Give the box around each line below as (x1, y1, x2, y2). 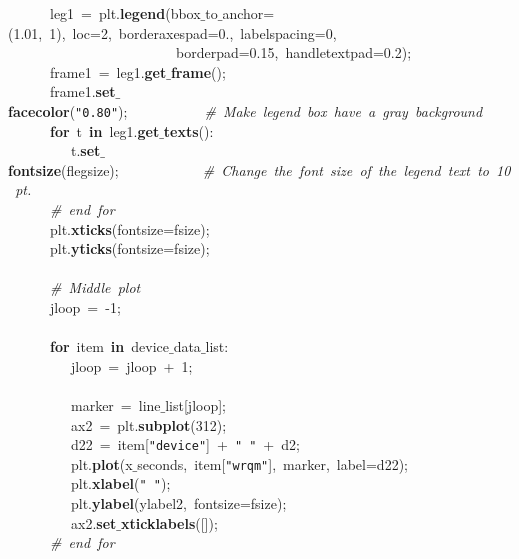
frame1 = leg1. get (49, 61, 167, 82)
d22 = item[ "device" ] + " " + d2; (70, 434, 300, 455)
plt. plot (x (70, 453, 133, 474)
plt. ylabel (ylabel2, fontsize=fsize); (70, 493, 287, 514)
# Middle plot (50, 277, 141, 298)
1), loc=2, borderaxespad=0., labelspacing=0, (49, 22, 337, 43)
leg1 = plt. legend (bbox (49, 3, 201, 23)
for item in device (50, 336, 169, 357)
